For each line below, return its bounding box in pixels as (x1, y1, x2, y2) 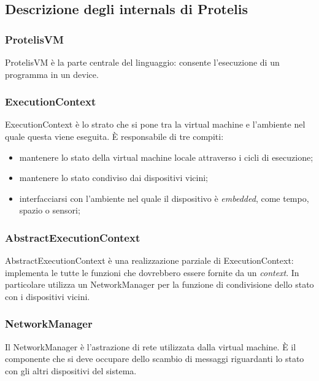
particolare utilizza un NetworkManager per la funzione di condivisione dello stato (5, 278, 314, 291)
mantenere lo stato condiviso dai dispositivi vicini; (19, 171, 208, 184)
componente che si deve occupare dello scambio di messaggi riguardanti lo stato (5, 352, 304, 365)
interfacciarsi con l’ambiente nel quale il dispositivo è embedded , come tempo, (19, 191, 309, 204)
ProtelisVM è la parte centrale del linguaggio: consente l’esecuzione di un (5, 56, 280, 68)
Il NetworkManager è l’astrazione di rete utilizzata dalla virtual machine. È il (5, 340, 296, 353)
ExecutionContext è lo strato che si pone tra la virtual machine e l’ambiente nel (5, 118, 306, 131)
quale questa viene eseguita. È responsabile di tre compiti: (5, 130, 224, 142)
